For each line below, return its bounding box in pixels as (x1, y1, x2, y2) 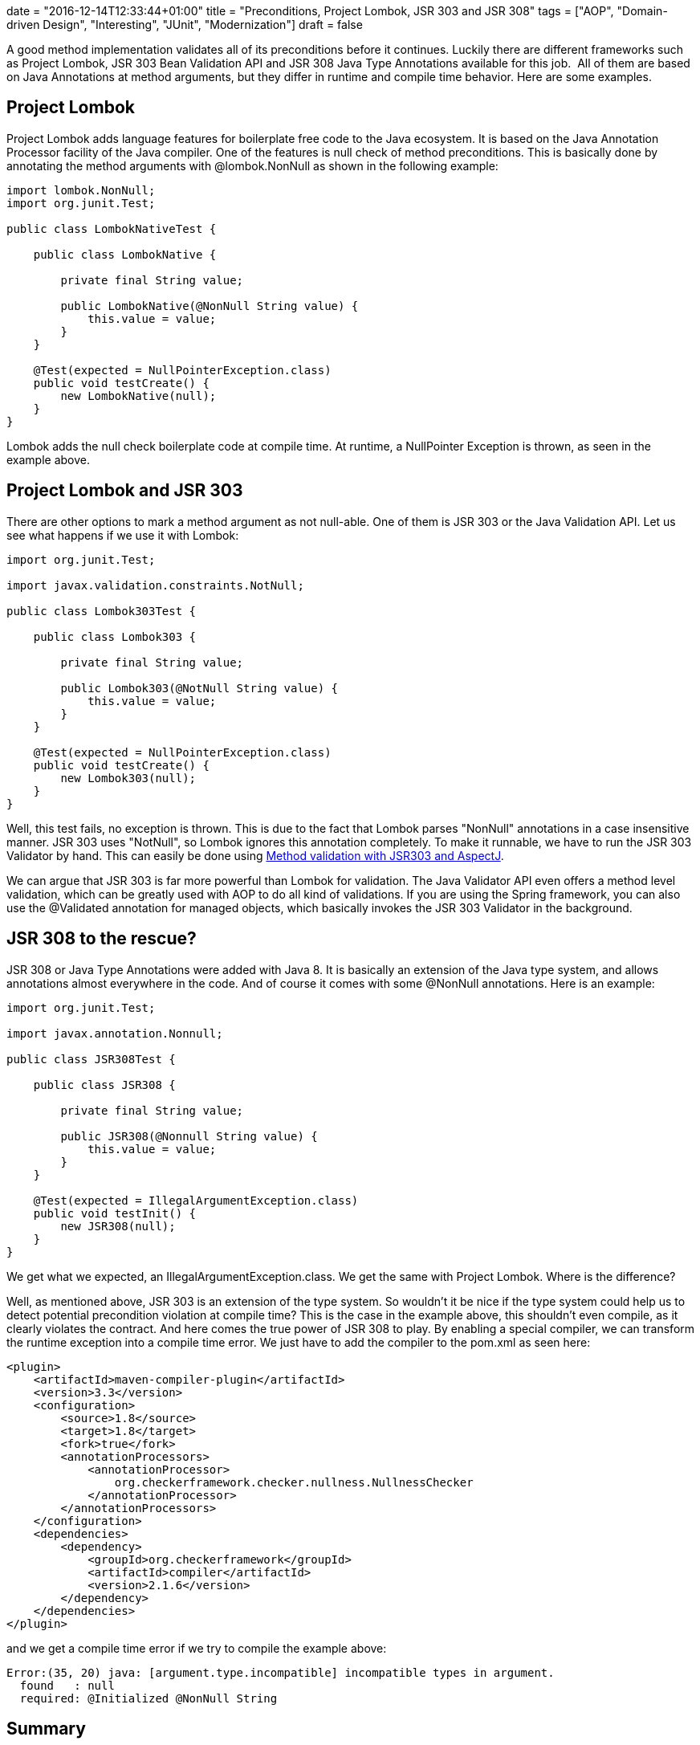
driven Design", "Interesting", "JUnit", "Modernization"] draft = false (6, 18, 363, 31)
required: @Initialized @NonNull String (19, 1691, 278, 1705)
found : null (19, 1678, 115, 1692)
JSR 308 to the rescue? (6, 928, 197, 949)
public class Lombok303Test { (6, 604, 197, 618)
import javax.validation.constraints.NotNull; (6, 578, 304, 592)
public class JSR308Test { (6, 1052, 176, 1066)
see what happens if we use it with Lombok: (6, 528, 239, 542)
